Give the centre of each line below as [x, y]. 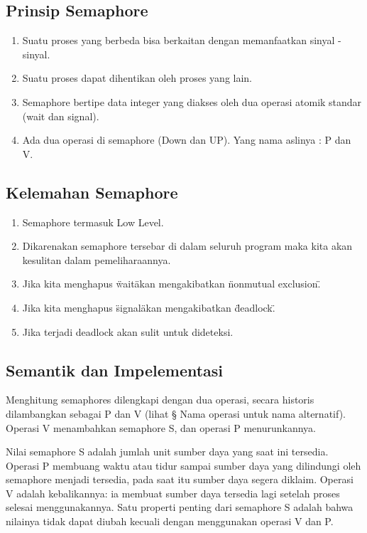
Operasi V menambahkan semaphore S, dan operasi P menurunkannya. [161, 427]
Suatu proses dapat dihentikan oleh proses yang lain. [137, 78]
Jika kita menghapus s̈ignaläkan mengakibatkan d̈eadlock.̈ [149, 307]
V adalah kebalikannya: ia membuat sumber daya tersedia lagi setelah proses [173, 493]
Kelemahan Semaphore [92, 192]
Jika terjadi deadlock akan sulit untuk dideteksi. [128, 331]
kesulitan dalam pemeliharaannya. [97, 259]
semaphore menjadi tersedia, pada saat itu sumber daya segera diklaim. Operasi [180, 479]
